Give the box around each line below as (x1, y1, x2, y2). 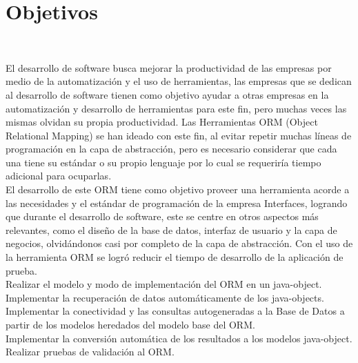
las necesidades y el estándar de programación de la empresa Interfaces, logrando (6, 195, 348, 210)
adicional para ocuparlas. (6, 168, 112, 183)
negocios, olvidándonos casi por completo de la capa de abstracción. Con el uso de (6, 236, 353, 251)
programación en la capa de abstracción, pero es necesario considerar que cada (6, 141, 337, 156)
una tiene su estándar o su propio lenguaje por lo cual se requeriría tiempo (6, 155, 321, 169)
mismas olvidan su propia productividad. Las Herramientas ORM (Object (6, 115, 318, 129)
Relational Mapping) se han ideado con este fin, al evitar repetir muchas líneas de (6, 128, 352, 142)
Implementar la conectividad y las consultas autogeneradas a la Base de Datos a (6, 304, 345, 318)
